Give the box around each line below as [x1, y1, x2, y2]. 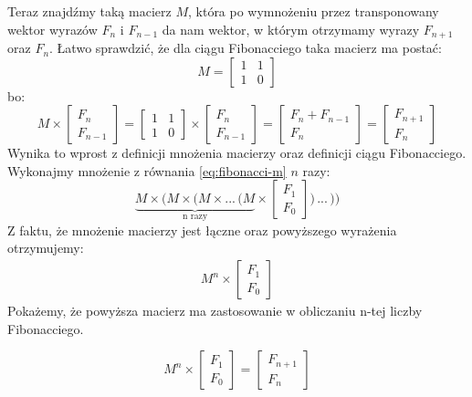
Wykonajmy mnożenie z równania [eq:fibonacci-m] [7, 161, 287, 180]
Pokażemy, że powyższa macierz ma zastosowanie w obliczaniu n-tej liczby [7, 301, 423, 320]
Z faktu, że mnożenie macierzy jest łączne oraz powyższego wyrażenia [7, 220, 397, 239]
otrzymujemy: [7, 238, 84, 257]
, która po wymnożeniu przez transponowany [187, 2, 439, 20]
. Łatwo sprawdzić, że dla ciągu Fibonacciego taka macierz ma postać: [49, 38, 442, 57]
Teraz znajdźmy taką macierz [7, 2, 172, 20]
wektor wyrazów [7, 19, 98, 38]
